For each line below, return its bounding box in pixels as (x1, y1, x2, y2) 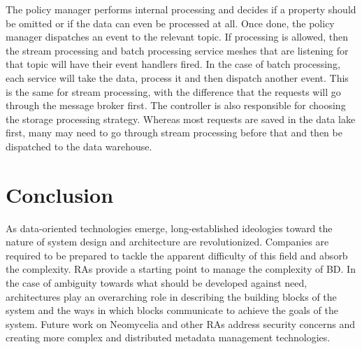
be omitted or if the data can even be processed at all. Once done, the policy (6, 15, 335, 30)
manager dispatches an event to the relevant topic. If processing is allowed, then (6, 29, 349, 44)
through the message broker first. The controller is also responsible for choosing (6, 98, 346, 113)
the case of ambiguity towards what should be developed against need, (6, 276, 307, 290)
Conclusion (6, 180, 114, 208)
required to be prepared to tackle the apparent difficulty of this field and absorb (6, 248, 348, 262)
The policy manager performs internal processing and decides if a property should (6, 2, 356, 16)
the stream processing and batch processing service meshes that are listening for (6, 43, 349, 57)
